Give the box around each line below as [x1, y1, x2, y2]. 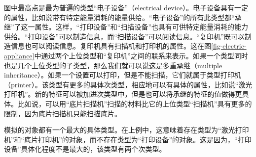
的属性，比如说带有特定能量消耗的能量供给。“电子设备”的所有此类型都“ [4, 12, 235, 22]
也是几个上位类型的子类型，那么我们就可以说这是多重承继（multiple [4, 60, 222, 70]
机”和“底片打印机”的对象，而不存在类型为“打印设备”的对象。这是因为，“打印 [4, 134, 252, 144]
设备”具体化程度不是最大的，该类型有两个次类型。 [4, 144, 166, 154]
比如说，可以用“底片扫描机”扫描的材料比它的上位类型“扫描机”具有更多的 [17, 98, 252, 108]
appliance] [4, 50, 35, 60]
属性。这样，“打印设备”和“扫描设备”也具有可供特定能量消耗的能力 [35, 22, 249, 32]
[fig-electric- [211, 41, 247, 51]
